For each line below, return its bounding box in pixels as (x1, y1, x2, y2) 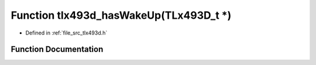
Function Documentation (11, 45, 104, 54)
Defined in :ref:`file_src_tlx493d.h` (25, 29, 108, 36)
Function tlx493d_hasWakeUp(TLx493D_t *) (11, 9, 232, 22)
